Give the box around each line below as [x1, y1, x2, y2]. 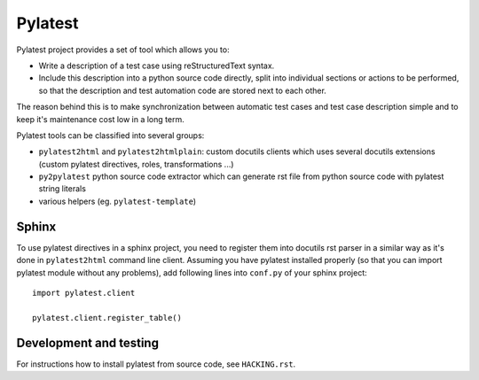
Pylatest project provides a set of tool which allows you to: [16, 44, 230, 55]
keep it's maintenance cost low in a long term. [16, 113, 185, 124]
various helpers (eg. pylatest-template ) [38, 196, 197, 206]
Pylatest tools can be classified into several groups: [16, 129, 205, 141]
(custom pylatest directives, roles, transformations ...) [38, 159, 234, 169]
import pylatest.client [32, 288, 136, 298]
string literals [38, 183, 86, 194]
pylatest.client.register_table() [32, 313, 182, 322]
